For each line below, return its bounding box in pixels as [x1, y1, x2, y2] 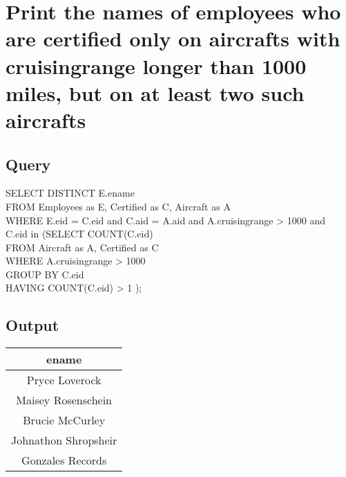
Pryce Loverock [26, 372, 102, 388]
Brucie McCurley [23, 412, 106, 429]
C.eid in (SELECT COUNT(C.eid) [6, 226, 153, 241]
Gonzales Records [21, 452, 107, 469]
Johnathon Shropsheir [11, 432, 117, 449]
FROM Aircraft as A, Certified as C [6, 240, 159, 254]
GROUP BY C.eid [6, 267, 84, 281]
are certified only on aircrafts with [6, 24, 340, 53]
